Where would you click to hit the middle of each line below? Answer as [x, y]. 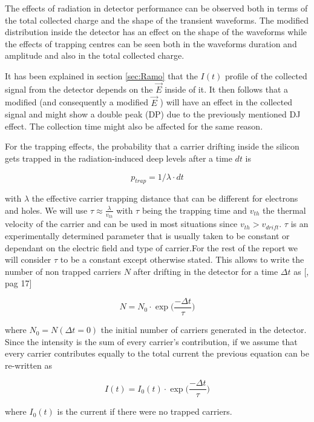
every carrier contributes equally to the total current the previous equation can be [157, 353]
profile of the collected [266, 75]
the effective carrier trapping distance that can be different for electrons [165, 198]
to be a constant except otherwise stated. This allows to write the [182, 259]
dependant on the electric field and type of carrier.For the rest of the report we [151, 247]
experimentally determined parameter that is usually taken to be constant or [147, 236]
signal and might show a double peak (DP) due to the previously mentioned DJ [153, 114]
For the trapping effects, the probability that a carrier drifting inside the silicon [152, 146]
